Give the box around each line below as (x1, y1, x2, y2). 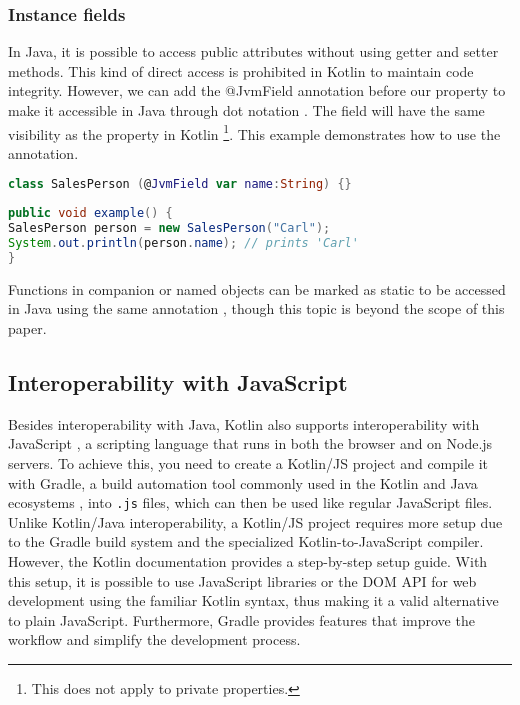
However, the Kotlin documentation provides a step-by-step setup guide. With (8, 551, 488, 572)
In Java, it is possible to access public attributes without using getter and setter (8, 41, 499, 62)
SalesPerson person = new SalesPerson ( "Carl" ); (8, 221, 331, 236)
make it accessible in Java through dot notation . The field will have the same (8, 100, 485, 120)
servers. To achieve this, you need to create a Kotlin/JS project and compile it (8, 452, 489, 473)
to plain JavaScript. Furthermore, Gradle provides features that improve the (8, 609, 475, 630)
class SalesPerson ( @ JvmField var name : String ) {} (8, 177, 352, 192)
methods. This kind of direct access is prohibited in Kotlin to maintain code (8, 60, 474, 81)
